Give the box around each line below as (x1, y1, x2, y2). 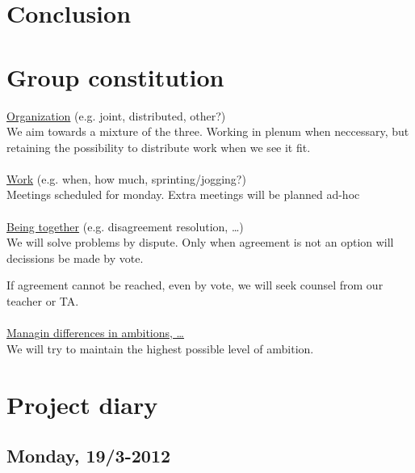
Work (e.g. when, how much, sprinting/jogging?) (6, 170, 246, 187)
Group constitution (6, 60, 224, 93)
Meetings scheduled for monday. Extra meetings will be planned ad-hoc (6, 186, 360, 203)
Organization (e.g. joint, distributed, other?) (6, 107, 226, 124)
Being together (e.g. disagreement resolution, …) (6, 217, 244, 234)
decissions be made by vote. (6, 249, 144, 266)
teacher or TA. (6, 293, 79, 310)
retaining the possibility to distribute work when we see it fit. (6, 138, 311, 155)
